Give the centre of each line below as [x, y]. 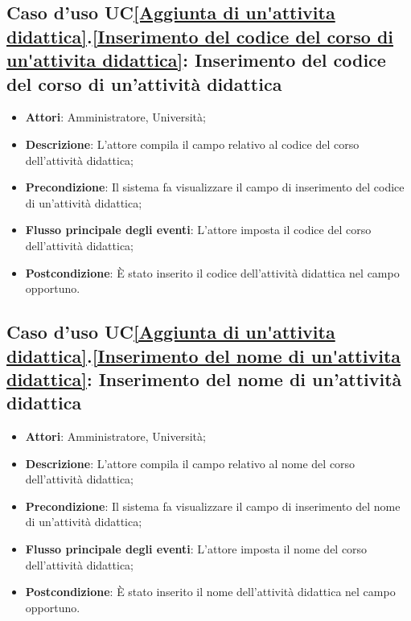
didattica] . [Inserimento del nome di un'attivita [204, 355]
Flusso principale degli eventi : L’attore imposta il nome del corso [196, 549]
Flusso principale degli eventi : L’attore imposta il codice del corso [198, 230]
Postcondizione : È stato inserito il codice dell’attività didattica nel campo [212, 272]
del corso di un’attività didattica [144, 83]
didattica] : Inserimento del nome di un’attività [204, 378]
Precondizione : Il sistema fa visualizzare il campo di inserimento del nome [213, 506]
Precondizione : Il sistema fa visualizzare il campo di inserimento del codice [215, 187]
